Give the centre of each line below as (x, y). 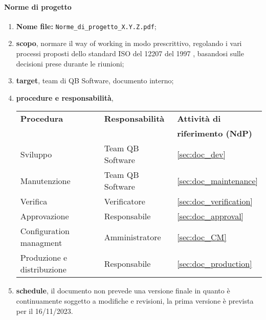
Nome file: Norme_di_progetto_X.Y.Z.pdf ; (86, 26)
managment (41, 243)
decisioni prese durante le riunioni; (70, 63)
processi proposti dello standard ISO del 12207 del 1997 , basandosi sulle (130, 53)
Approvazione (45, 216)
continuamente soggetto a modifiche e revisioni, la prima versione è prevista (135, 301)
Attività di (199, 119)
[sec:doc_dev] (201, 154)
